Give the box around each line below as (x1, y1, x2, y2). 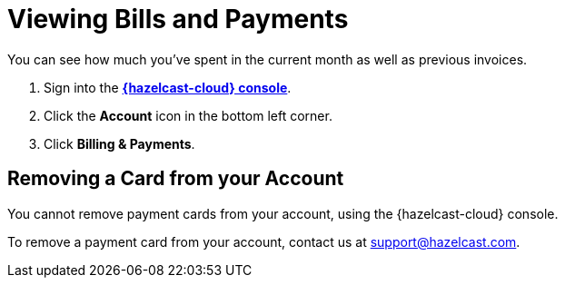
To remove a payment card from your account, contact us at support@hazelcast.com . (7, 233, 520, 250)
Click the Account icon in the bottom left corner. (44, 107, 332, 123)
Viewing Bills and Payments (7, 4, 349, 34)
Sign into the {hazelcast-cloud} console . (44, 79, 292, 95)
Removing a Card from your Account (7, 167, 344, 191)
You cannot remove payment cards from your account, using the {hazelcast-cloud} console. (7, 205, 559, 221)
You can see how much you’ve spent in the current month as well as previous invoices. (7, 51, 528, 67)
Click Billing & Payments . (44, 135, 195, 152)
